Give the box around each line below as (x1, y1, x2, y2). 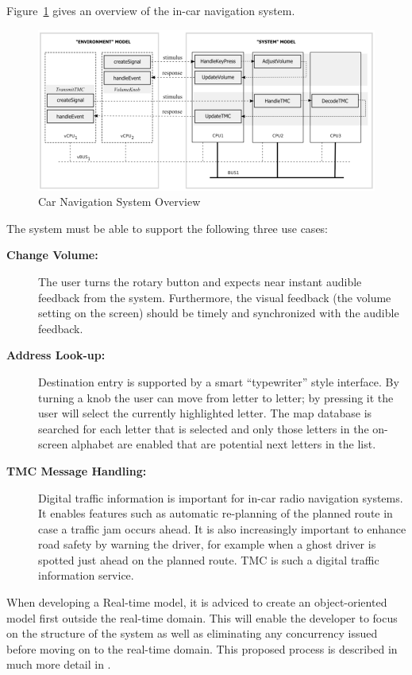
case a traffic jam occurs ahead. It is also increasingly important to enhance (38, 520, 406, 537)
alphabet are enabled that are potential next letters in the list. (71, 436, 376, 452)
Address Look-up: (6, 347, 106, 363)
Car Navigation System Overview (38, 193, 201, 210)
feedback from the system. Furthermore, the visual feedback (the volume (38, 289, 391, 305)
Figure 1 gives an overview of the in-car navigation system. (6, 2, 295, 18)
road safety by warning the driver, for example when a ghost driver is (38, 536, 376, 553)
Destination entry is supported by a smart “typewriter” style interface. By (38, 373, 399, 390)
